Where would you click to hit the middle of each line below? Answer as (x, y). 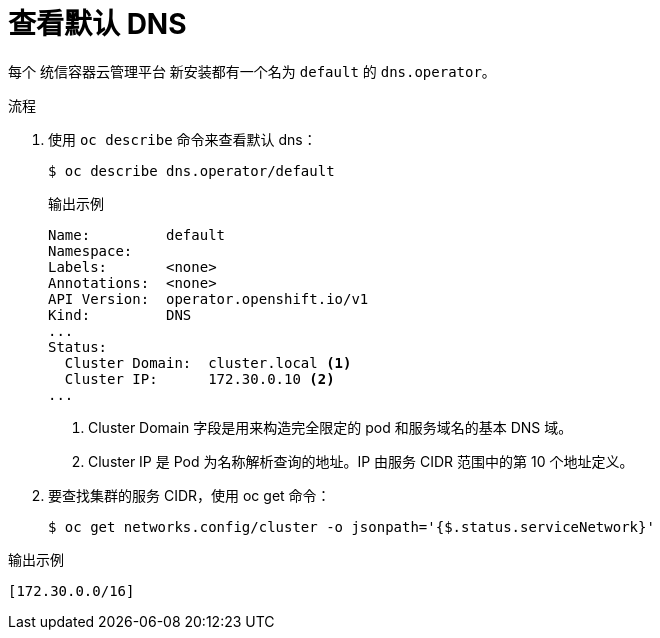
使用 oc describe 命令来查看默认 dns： (182, 139)
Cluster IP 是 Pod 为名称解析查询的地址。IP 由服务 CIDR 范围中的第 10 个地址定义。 (361, 461)
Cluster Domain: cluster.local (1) (208, 362)
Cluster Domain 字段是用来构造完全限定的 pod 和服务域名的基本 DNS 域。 (330, 427)
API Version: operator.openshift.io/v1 (208, 298)
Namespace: (90, 250)
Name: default (137, 234)
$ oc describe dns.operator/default (191, 170)
